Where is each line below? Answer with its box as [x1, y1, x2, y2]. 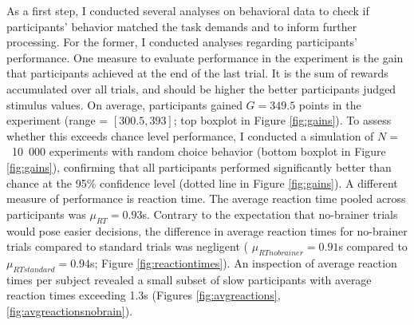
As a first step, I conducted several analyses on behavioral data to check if [6, 2, 369, 18]
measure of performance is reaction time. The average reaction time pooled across [6, 190, 406, 207]
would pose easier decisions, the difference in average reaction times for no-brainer [6, 222, 408, 239]
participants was [6, 205, 86, 222]
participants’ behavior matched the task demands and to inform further [6, 18, 357, 34]
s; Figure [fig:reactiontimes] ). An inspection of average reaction [90, 254, 397, 271]
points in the [298, 96, 361, 113]
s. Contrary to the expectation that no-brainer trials [142, 205, 398, 222]
